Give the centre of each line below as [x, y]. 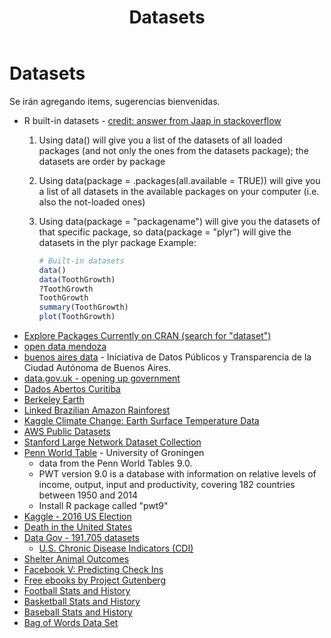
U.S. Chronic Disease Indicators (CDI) [116, 548]
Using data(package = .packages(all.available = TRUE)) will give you [179, 180]
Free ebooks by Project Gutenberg [94, 580]
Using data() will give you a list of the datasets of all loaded [160, 140]
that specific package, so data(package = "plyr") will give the [165, 232]
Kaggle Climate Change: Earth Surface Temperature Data [141, 421]
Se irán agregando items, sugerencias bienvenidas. [115, 101]
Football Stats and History [77, 591]
